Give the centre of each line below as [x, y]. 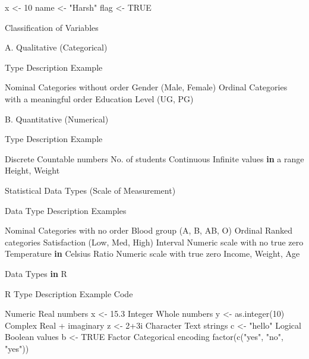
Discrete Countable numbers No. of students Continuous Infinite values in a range [154, 158]
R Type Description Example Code [69, 293]
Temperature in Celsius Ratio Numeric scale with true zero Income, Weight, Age [152, 253]
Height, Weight [32, 170]
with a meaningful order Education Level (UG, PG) [99, 98]
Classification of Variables [52, 27]
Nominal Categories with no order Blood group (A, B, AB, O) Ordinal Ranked [149, 230]
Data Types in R [36, 273]
